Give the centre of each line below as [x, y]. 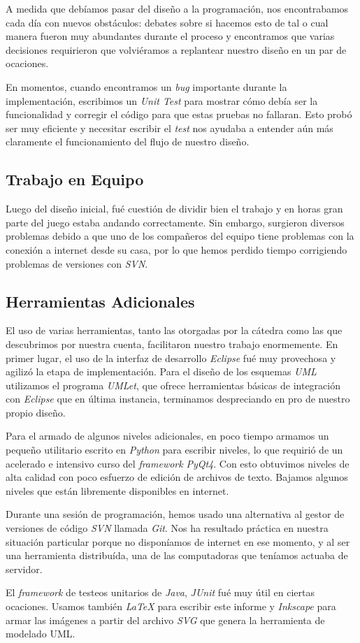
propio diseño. [36, 412]
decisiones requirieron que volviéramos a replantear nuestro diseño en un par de [176, 49]
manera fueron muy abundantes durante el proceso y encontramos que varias [170, 36]
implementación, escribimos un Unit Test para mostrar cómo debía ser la [162, 100]
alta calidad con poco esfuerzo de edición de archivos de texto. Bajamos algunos [177, 477]
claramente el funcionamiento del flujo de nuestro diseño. [128, 142]
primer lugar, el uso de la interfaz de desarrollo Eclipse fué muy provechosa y [171, 357]
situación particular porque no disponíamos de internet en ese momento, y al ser [178, 541]
